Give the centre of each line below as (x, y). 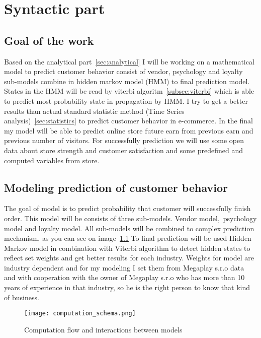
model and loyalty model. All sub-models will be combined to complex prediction (129, 228)
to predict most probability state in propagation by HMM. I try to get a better (126, 100)
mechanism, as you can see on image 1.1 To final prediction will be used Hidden (128, 238)
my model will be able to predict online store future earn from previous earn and (129, 130)
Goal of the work (49, 40)
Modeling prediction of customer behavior (116, 187)
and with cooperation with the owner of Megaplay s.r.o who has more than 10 (124, 277)
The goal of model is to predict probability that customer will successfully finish (127, 208)
